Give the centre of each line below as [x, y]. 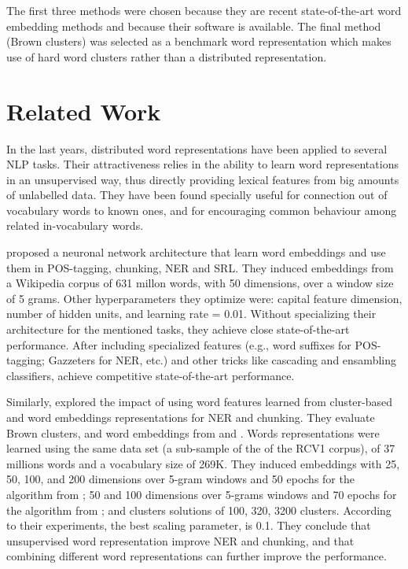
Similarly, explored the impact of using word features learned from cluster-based [199, 402]
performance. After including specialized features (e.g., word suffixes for [179, 344]
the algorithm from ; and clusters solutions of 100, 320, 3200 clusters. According [199, 510]
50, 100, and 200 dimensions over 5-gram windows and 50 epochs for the [180, 479]
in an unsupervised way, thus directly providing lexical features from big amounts [203, 179]
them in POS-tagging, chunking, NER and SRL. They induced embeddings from [200, 267]
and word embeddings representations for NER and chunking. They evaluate [191, 417]
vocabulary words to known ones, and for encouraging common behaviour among [202, 210]
